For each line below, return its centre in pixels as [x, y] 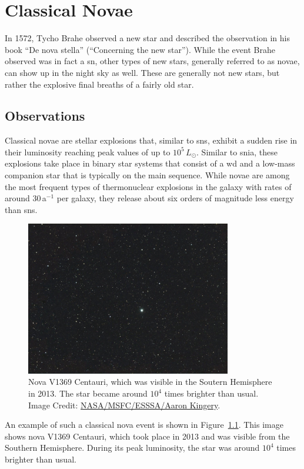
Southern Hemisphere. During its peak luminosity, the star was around [132, 448]
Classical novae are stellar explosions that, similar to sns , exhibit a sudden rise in [151, 140]
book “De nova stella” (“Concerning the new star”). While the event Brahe [140, 49]
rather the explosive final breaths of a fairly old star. [99, 84]
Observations [45, 116]
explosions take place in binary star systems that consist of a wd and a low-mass [150, 163]
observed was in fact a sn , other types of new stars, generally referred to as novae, [152, 61]
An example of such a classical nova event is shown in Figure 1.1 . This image [144, 425]
